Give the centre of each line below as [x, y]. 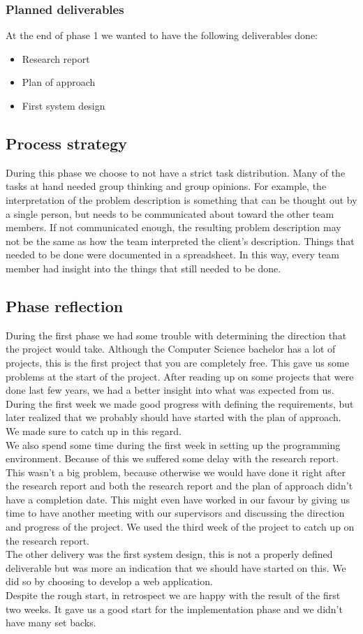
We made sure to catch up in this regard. [94, 430]
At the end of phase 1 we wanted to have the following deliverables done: [162, 35]
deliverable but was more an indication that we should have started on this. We [176, 567]
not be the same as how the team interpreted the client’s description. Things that [180, 241]
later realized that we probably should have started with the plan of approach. [173, 417]
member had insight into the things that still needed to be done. [143, 268]
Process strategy [67, 143]
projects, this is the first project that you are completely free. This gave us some [177, 362]
